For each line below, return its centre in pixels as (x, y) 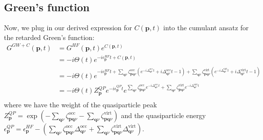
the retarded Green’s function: (49, 37)
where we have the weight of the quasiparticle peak (80, 104)
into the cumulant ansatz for (206, 28)
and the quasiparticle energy (164, 115)
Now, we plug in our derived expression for (68, 28)
